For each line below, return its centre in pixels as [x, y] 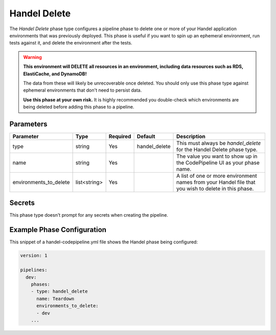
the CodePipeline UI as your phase [218, 162]
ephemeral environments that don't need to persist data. [83, 90]
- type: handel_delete [59, 291]
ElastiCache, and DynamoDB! [55, 74]
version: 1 [34, 256]
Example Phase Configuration [58, 230]
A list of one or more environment [217, 176]
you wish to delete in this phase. [215, 189]
